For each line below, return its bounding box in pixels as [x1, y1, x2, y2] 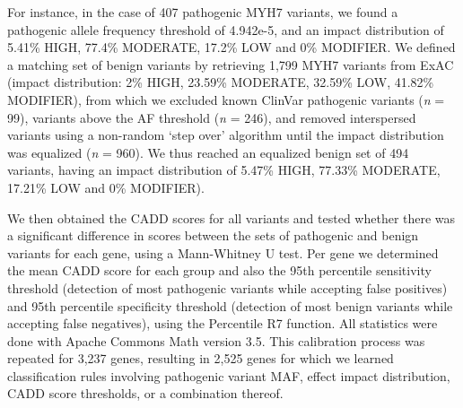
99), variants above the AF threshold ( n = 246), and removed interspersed [7, 108, 416, 126]
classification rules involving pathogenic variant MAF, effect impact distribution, [7, 366, 450, 385]
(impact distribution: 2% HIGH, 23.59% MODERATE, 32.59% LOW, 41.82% [7, 73, 434, 91]
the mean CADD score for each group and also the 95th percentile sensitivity [7, 261, 432, 280]
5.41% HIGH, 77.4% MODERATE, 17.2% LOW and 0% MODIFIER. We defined [7, 38, 456, 56]
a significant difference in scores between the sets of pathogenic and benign [7, 226, 419, 245]
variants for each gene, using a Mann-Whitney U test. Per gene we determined [7, 243, 439, 262]
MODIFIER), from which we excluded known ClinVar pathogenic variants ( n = [7, 90, 445, 109]
